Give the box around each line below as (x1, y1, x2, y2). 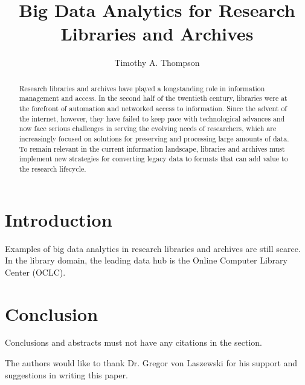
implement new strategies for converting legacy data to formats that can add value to (19, 154, 288, 164)
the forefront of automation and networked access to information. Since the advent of (19, 103, 287, 114)
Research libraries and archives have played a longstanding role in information (19, 83, 265, 93)
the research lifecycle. (19, 163, 86, 173)
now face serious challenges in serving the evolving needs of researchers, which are (19, 123, 277, 134)
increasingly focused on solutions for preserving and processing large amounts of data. (19, 133, 289, 143)
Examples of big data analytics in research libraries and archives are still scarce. (5, 242, 301, 254)
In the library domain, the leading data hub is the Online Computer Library (5, 254, 287, 267)
